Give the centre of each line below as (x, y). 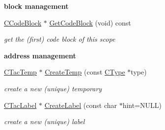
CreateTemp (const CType (85, 72)
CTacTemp (20, 72)
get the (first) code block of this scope (60, 39)
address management (40, 55)
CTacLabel (20, 105)
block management (36, 6)
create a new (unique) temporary (53, 88)
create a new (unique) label (44, 121)
